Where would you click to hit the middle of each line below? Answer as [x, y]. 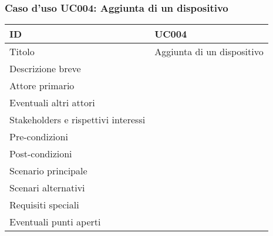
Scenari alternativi [47, 188]
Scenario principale [48, 171]
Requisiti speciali [44, 205]
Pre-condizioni [39, 137]
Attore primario [42, 86]
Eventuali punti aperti [55, 222]
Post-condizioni [41, 154]
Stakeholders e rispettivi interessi [77, 120]
